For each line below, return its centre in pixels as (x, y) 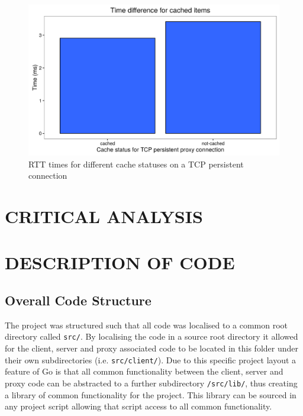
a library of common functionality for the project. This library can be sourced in (151, 394)
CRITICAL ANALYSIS (104, 216)
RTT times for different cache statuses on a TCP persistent (136, 164)
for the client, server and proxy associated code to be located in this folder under (151, 348)
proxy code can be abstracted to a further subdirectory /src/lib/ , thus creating (151, 383)
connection (48, 175)
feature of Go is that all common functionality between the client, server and (144, 371)
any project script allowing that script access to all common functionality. (138, 406)
